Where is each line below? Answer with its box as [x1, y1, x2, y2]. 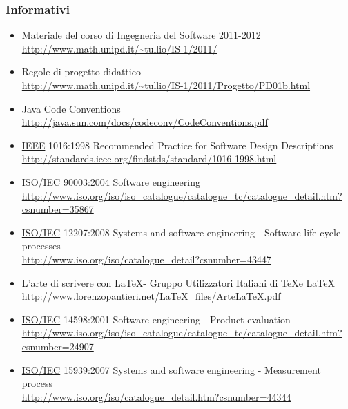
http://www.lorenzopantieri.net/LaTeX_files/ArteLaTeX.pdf [21, 289, 281, 303]
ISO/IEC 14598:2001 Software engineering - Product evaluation [21, 312, 291, 326]
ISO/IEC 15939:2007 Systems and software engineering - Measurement [21, 362, 321, 377]
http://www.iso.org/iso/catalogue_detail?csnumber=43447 [21, 251, 272, 266]
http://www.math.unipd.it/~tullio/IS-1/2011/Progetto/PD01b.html [21, 78, 311, 92]
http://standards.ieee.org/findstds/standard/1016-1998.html [21, 151, 277, 166]
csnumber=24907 [21, 339, 94, 353]
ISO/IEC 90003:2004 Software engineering [21, 174, 200, 189]
